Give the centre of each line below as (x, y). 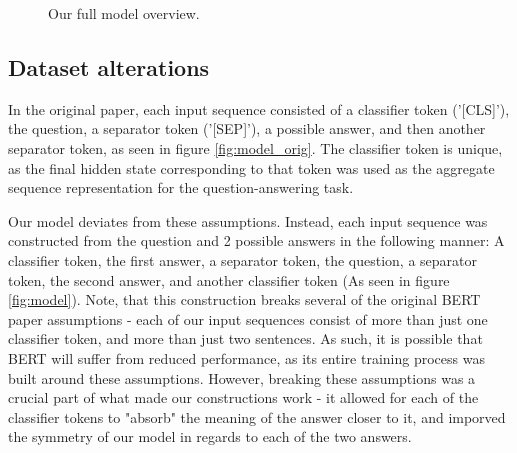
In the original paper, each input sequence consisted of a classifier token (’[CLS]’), (259, 108)
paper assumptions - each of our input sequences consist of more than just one (248, 318)
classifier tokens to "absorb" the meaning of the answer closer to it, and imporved (257, 416)
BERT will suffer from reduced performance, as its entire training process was (246, 357)
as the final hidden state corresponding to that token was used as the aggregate (251, 167)
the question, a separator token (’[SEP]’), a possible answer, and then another (247, 128)
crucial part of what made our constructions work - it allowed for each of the (243, 397)
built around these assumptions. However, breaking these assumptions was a (242, 377)
